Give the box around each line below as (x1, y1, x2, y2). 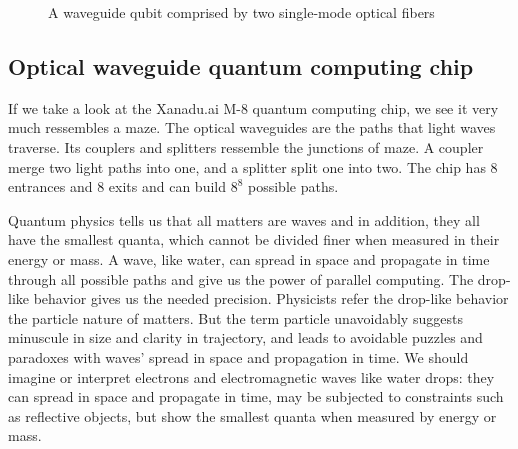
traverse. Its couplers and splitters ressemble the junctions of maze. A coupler (8, 136, 484, 157)
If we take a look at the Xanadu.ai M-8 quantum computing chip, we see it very (8, 97, 499, 118)
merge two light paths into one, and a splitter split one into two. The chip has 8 (8, 156, 498, 177)
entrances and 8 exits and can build (8, 176, 226, 197)
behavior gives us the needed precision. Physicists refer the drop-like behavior (33, 288, 509, 309)
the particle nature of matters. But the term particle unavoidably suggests (8, 307, 463, 328)
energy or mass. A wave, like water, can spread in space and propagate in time (8, 248, 490, 269)
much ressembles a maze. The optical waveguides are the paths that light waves (8, 117, 496, 138)
